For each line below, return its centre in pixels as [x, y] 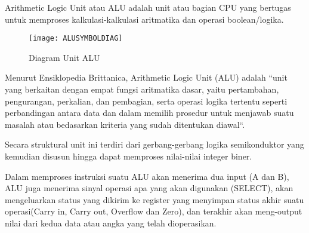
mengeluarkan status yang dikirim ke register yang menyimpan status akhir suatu [154, 199]
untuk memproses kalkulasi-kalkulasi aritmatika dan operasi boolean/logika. [144, 19]
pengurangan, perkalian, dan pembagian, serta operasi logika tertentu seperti [146, 101]
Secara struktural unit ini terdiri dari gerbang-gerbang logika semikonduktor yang [154, 144]
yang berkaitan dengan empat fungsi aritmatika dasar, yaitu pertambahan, [142, 89]
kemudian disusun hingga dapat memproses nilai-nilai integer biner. [129, 156]
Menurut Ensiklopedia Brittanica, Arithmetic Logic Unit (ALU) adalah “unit [146, 77]
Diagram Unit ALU [64, 57]
